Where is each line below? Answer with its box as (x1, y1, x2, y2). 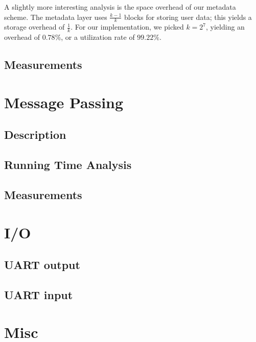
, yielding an (206, 21, 245, 32)
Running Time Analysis (4, 157, 132, 173)
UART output (4, 257, 80, 273)
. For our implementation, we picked (71, 21, 184, 32)
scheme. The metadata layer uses (4, 11, 107, 22)
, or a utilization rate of (61, 32, 135, 42)
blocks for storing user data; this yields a (124, 11, 252, 22)
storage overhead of (4, 21, 65, 32)
